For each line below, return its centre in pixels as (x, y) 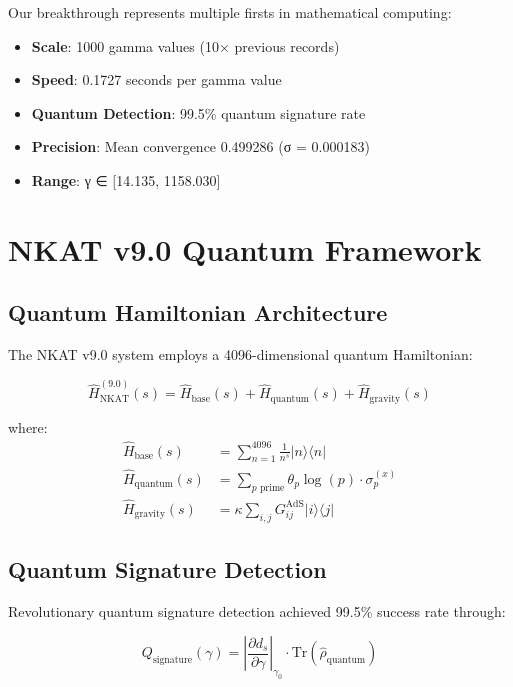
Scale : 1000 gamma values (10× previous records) (185, 45)
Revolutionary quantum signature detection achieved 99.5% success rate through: (257, 610)
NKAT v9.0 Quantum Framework (245, 248)
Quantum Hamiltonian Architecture (198, 312)
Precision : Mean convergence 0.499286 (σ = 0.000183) (200, 146)
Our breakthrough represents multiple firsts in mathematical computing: (230, 12)
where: (28, 426)
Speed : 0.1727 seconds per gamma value (156, 79)
